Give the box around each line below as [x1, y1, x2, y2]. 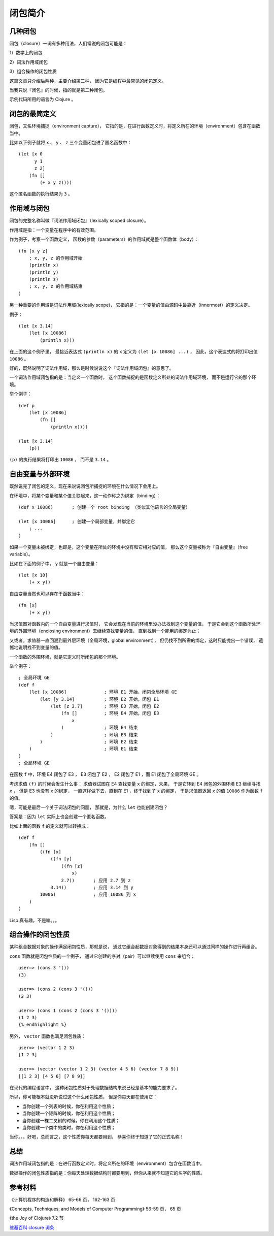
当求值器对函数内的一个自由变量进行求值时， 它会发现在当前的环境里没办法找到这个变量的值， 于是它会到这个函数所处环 [9, 621, 261, 627]
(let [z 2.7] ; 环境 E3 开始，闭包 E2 [50, 703, 159, 709]
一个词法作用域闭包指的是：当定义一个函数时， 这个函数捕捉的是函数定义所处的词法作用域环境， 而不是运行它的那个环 [9, 374, 256, 380]
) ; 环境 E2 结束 [40, 739, 138, 744]
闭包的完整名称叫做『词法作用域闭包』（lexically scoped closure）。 [9, 217, 149, 223]
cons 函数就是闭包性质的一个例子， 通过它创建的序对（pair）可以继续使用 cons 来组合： [9, 953, 195, 959]
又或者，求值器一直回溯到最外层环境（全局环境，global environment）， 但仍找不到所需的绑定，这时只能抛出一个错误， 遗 [9, 637, 263, 643]
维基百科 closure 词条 [9, 1224, 54, 1230]
